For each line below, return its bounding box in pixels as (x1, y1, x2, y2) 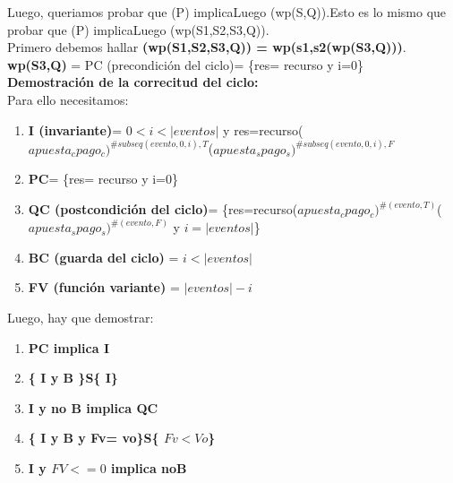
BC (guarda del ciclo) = (28, 247, 179, 266)
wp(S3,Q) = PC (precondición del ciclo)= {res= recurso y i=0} (7, 55, 364, 73)
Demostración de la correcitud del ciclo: (7, 73, 259, 91)
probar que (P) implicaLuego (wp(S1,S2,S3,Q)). (7, 20, 269, 39)
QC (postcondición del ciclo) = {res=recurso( (28, 200, 298, 219)
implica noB (110, 459, 187, 477)
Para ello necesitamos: (7, 90, 129, 108)
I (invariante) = (28, 120, 123, 139)
